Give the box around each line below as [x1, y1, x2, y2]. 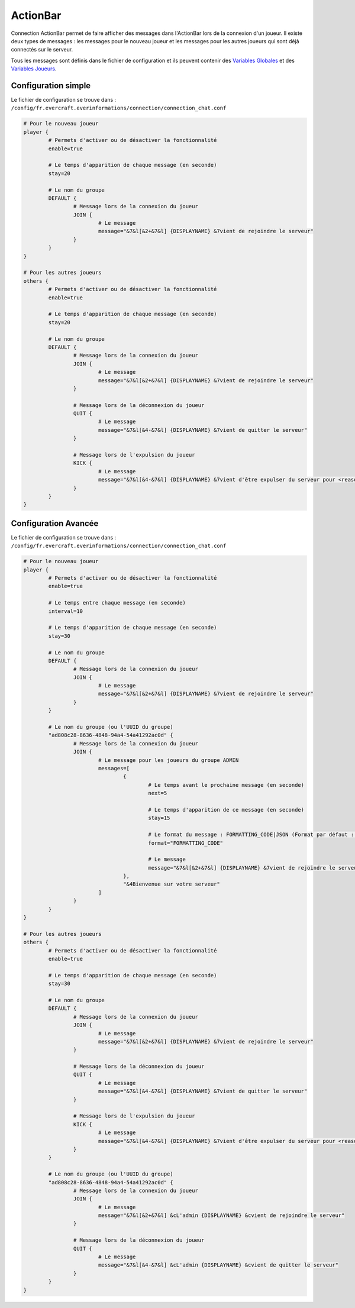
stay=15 [148, 815, 170, 822]
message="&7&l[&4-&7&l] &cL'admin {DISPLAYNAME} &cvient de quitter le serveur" [98, 1262, 338, 1268]
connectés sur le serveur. [11, 46, 73, 53]
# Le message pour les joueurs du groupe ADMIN [98, 757, 239, 763]
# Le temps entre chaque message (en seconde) [48, 599, 186, 606]
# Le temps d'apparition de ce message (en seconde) [148, 806, 305, 813]
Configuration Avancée [11, 518, 99, 528]
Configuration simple [11, 80, 91, 91]
